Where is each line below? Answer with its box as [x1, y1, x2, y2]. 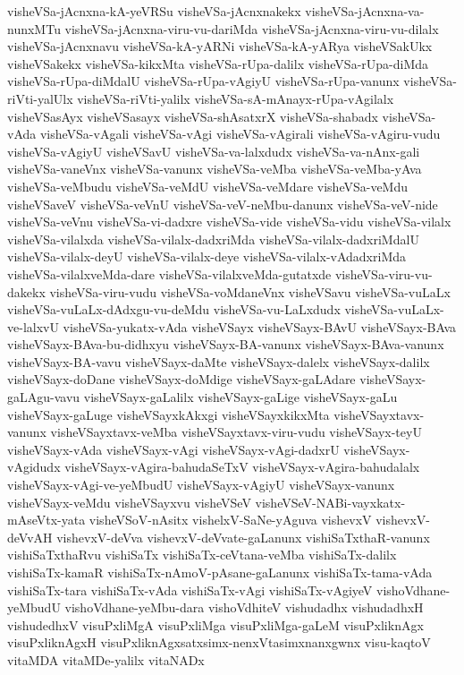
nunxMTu [7, 19, 61, 38]
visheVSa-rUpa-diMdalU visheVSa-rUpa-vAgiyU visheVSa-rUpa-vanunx [7, 72, 400, 90]
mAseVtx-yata [7, 510, 86, 529]
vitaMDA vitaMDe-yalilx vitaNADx [7, 650, 205, 669]
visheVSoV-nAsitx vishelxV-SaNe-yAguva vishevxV [89, 510, 372, 529]
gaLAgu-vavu [7, 388, 80, 406]
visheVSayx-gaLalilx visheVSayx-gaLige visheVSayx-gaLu [83, 388, 398, 406]
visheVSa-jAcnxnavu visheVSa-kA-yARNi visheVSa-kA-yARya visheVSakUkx [7, 37, 433, 56]
